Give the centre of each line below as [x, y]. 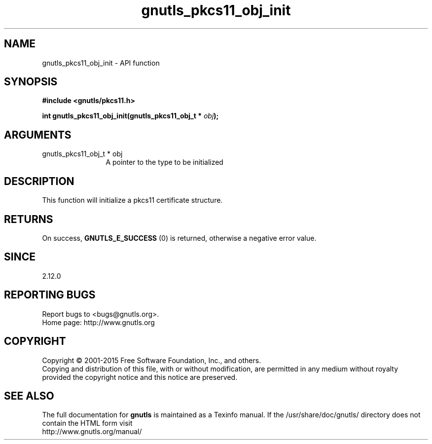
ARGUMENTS [38, 135]
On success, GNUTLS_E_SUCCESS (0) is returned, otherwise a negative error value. [179, 238]
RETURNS [29, 219]
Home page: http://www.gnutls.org [98, 322]
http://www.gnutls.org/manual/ [92, 432]
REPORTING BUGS [50, 295]
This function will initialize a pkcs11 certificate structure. [132, 200]
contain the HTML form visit [87, 423]
